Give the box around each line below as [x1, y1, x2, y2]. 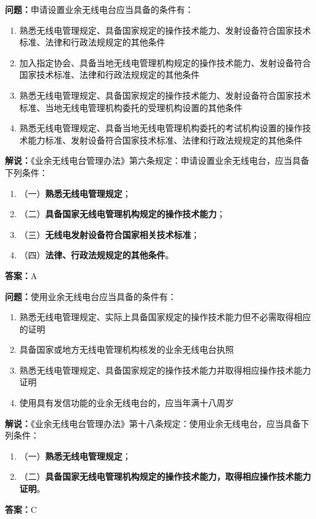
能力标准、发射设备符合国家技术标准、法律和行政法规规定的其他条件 [28, 133, 303, 146]
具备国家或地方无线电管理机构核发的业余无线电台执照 [19, 343, 234, 356]
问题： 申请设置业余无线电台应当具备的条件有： [5, 3, 194, 15]
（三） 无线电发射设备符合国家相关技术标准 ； [19, 228, 200, 240]
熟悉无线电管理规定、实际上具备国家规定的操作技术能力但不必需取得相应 [19, 310, 311, 323]
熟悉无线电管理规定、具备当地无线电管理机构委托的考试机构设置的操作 [19, 121, 303, 134]
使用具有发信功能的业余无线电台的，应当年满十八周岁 [19, 396, 234, 409]
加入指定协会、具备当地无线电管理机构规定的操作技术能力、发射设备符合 [19, 56, 311, 69]
